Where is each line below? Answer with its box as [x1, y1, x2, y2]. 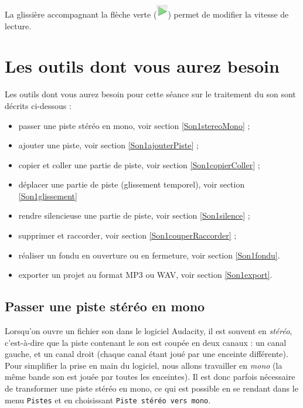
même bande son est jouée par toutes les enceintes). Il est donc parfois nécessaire [5, 370, 295, 383]
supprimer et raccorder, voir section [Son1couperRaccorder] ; [18, 229, 237, 242]
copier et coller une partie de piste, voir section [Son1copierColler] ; [18, 158, 260, 171]
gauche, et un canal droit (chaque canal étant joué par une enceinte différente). [5, 348, 288, 360]
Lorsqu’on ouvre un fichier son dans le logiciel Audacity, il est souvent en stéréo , [5, 325, 292, 337]
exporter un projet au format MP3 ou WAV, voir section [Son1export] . [18, 268, 273, 281]
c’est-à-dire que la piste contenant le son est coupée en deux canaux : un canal [5, 336, 287, 348]
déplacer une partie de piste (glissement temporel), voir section [18, 178, 245, 191]
